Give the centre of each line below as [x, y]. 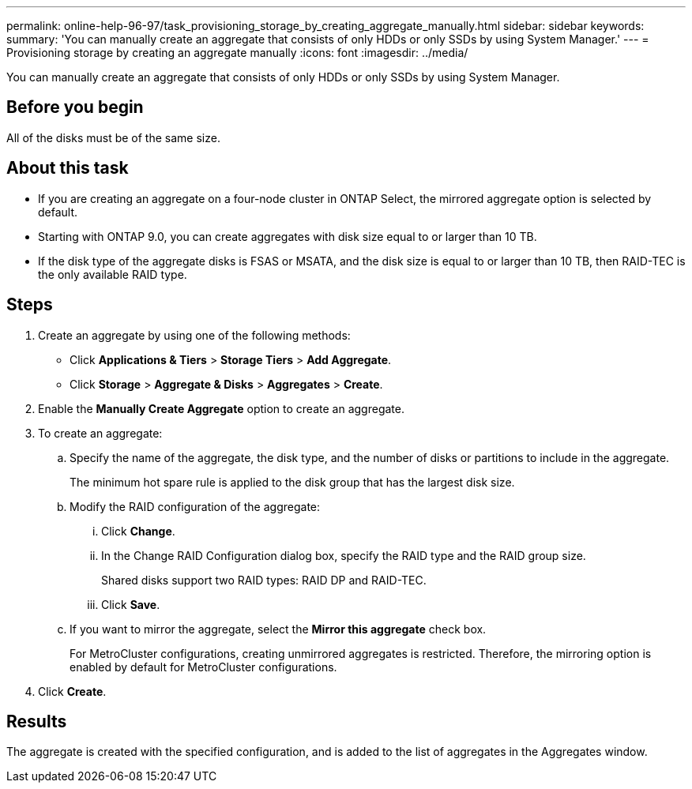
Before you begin [75, 107]
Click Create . [72, 691]
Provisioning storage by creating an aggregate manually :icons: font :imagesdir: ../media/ [237, 53]
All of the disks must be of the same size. [113, 137]
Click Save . [131, 604]
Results [37, 721]
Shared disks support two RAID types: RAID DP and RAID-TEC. [264, 580]
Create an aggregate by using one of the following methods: [194, 335]
